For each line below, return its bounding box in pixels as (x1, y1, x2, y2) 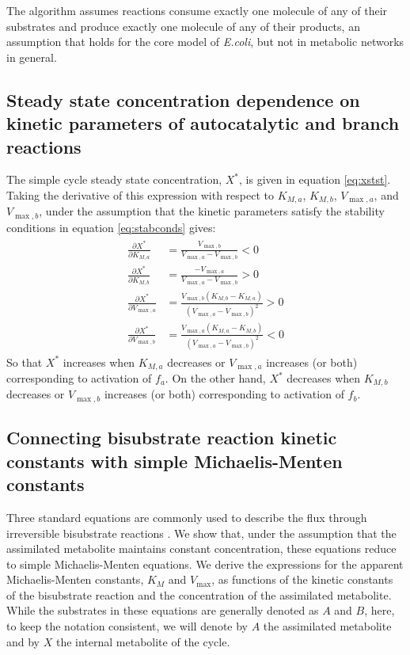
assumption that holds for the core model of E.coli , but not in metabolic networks (6, 33, 404, 50)
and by (6, 633, 40, 649)
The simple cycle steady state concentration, (6, 171, 222, 188)
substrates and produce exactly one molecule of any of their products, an (6, 17, 360, 34)
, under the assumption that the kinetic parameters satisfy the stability (39, 203, 385, 219)
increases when (63, 353, 135, 370)
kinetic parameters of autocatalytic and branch (6, 111, 400, 135)
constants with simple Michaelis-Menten (6, 448, 343, 473)
